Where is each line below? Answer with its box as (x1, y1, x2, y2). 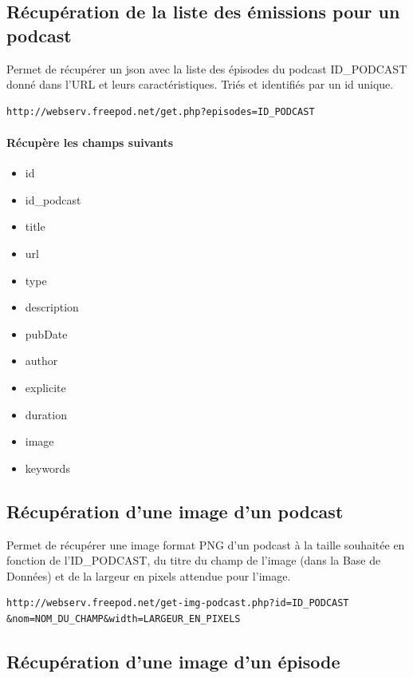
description (25, 299, 79, 315)
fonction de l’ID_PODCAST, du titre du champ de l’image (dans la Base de (6, 552, 381, 569)
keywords (25, 459, 70, 476)
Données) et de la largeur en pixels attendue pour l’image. (6, 567, 291, 584)
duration (25, 406, 67, 422)
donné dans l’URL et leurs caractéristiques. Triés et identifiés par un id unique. (6, 76, 394, 93)
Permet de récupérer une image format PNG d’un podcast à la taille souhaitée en (6, 536, 405, 553)
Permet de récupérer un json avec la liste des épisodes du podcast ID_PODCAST (6, 60, 407, 77)
